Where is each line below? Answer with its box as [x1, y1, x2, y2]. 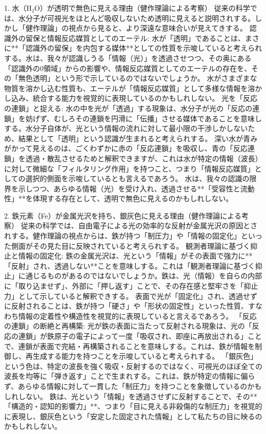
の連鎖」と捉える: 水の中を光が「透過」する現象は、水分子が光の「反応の [4, 102, 253, 113]
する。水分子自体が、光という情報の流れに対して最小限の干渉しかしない [4, 123, 248, 134]
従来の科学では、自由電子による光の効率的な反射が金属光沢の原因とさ [21, 220, 258, 231]
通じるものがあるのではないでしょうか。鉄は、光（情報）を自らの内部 [25, 270, 262, 281]
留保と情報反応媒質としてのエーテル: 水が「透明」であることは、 [25, 32, 245, 43]
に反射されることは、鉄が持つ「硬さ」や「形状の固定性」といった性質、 [4, 300, 248, 311]
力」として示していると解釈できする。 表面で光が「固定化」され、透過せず [4, 290, 257, 301]
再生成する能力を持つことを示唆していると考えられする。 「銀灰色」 [25, 351, 258, 361]
